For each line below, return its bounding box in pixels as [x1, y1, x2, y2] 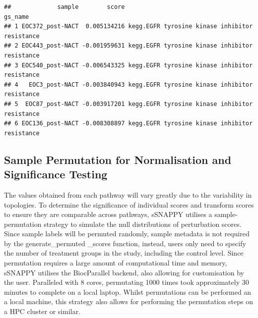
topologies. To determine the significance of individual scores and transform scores [4, 199, 254, 210]
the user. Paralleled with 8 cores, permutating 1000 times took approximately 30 [4, 277, 249, 287]
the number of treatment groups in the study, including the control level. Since [4, 248, 244, 258]
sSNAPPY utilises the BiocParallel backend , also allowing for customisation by [4, 267, 244, 277]
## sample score [4, 3, 125, 10]
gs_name [4, 13, 29, 20]
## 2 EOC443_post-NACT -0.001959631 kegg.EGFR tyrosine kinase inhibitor [4, 42, 253, 50]
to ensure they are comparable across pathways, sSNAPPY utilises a [4, 209, 212, 219]
